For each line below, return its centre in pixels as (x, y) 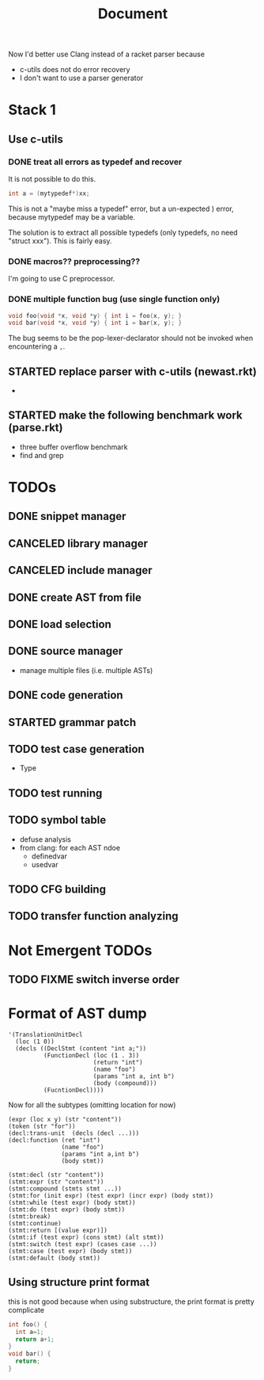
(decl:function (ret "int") (55, 1140)
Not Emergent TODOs (80, 950)
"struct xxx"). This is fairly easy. (60, 241)
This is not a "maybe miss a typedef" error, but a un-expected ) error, (121, 208)
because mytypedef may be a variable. (72, 217)
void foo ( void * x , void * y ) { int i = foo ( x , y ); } (95, 315)
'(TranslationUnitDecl (45, 1034)
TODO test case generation (76, 749)
